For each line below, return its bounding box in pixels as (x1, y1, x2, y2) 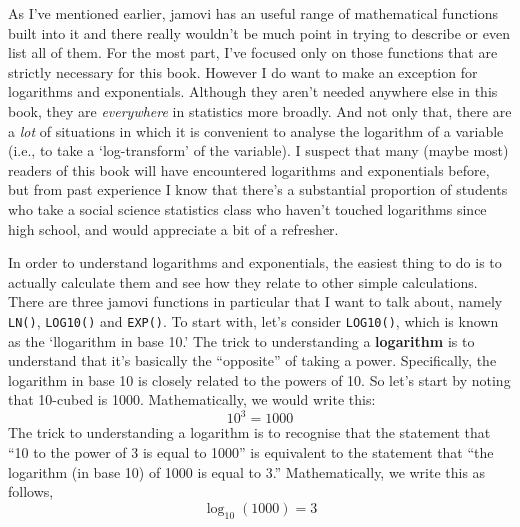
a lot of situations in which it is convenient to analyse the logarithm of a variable (8, 120, 504, 141)
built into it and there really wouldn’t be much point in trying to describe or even (8, 22, 510, 43)
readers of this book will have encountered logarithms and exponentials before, (8, 159, 490, 180)
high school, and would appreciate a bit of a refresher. (8, 218, 339, 239)
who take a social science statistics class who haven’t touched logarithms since (8, 198, 487, 219)
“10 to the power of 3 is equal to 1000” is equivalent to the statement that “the (8, 442, 494, 463)
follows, (8, 481, 54, 502)
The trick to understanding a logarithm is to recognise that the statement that (8, 422, 491, 443)
